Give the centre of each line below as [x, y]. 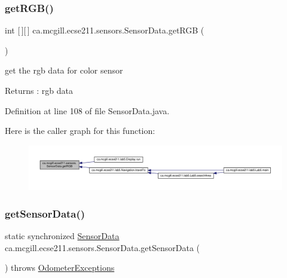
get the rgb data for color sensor [64, 70]
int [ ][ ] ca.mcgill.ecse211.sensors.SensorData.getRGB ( [105, 30]
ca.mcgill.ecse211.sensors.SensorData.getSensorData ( [103, 247]
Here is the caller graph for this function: [80, 131]
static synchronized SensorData [62, 235]
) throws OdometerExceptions [60, 268]
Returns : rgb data [39, 90]
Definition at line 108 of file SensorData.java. [87, 110]
